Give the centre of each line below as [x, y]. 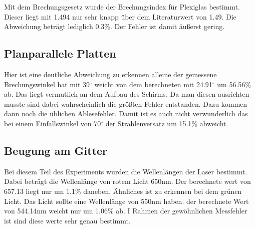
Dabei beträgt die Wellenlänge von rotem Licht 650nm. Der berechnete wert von [127, 181]
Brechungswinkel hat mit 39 [47, 84]
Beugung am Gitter [56, 150]
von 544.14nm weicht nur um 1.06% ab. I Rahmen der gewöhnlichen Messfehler [126, 211]
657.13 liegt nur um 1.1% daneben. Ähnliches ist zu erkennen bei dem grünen [123, 191]
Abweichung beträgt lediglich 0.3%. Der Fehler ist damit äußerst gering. [114, 26]
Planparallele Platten [60, 53]
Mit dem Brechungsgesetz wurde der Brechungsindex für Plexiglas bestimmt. [122, 7]
